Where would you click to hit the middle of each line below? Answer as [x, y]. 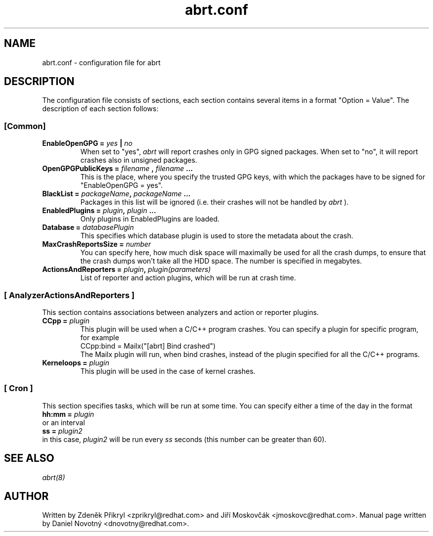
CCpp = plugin [66, 320]
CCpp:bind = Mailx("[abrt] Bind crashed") [148, 346]
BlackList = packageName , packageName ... [116, 194]
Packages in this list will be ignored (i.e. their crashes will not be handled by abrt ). [215, 202]
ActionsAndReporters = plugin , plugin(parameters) [127, 269]
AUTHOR [26, 496]
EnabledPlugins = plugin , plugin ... [99, 211]
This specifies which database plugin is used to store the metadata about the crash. [217, 236]
